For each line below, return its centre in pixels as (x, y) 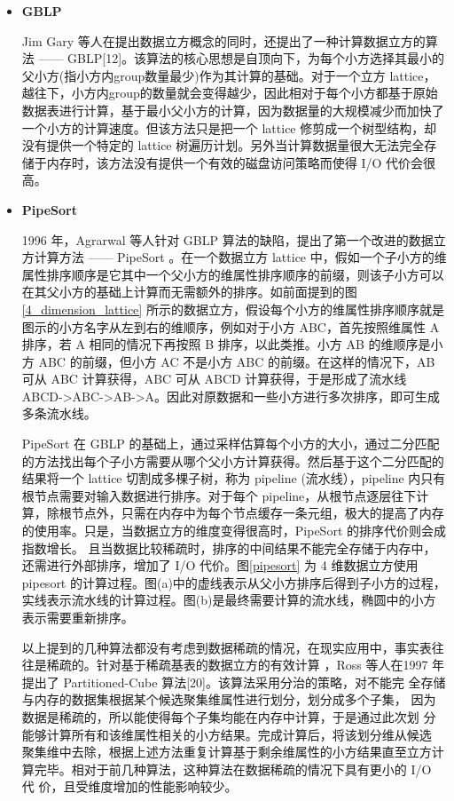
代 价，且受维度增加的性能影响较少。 (129, 786)
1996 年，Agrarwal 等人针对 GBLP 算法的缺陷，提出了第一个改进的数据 (227, 239)
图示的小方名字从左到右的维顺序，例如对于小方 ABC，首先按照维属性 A (231, 326)
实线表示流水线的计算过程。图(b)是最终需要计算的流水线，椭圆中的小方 (229, 600)
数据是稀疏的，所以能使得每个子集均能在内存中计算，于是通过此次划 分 (229, 716)
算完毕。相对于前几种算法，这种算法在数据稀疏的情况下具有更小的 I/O (227, 769)
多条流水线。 (59, 413)
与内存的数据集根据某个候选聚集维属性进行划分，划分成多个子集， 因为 (229, 699)
